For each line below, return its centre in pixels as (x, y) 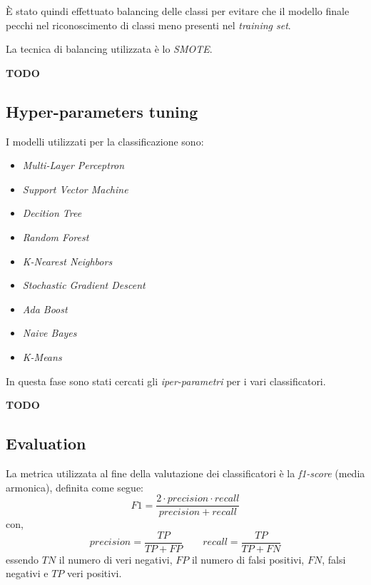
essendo (22, 559)
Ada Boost (45, 309)
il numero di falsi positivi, (248, 559)
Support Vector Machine (75, 189)
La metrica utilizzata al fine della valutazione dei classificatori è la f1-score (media (185, 473)
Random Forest (56, 236)
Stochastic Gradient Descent (84, 285)
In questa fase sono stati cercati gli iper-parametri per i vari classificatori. (166, 381)
